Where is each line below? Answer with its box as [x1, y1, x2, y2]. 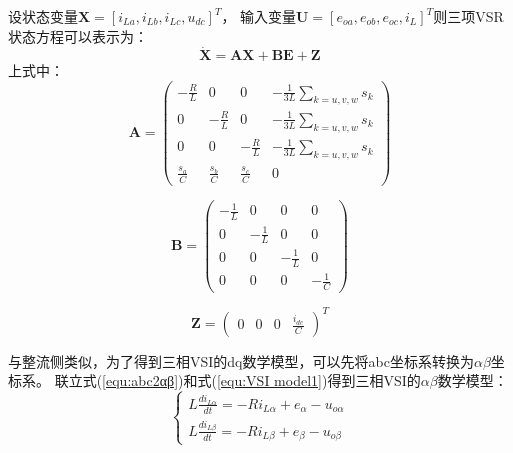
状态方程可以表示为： [8, 25, 148, 46]
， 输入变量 [221, 6, 297, 26]
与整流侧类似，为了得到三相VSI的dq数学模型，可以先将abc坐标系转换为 [8, 350, 474, 371]
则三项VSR [433, 6, 504, 26]
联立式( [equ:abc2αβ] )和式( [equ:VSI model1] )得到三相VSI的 [54, 370, 421, 391]
